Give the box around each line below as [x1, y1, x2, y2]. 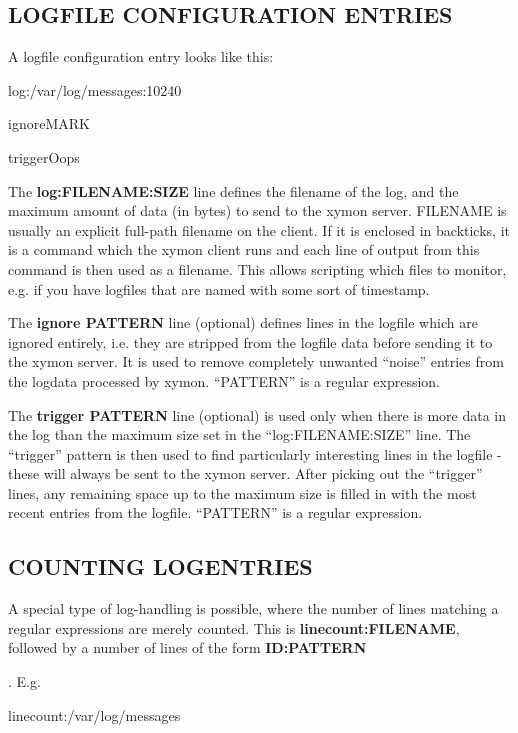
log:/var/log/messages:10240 [8, 79, 182, 100]
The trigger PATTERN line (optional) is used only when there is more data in [8, 404, 507, 425]
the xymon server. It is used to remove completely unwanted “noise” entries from [8, 351, 504, 372]
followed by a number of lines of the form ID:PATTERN [8, 637, 367, 658]
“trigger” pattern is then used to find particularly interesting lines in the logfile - [8, 443, 502, 464]
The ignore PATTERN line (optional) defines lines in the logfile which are [8, 312, 478, 333]
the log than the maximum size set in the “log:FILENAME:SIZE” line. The [8, 424, 471, 445]
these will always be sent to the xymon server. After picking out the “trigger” [8, 463, 483, 484]
